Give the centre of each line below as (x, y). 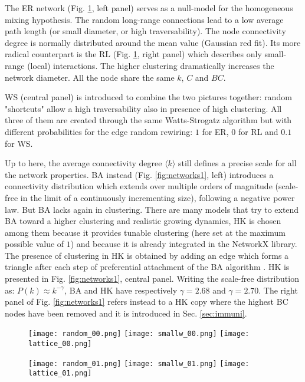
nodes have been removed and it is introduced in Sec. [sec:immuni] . (126, 313)
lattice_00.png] (60, 344)
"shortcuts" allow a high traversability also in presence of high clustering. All (143, 108)
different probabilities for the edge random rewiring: (99, 131)
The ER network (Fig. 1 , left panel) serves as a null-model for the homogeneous (149, 8)
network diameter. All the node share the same (90, 77)
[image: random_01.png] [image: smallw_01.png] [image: (139, 363)
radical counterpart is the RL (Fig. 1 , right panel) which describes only (133, 54)
